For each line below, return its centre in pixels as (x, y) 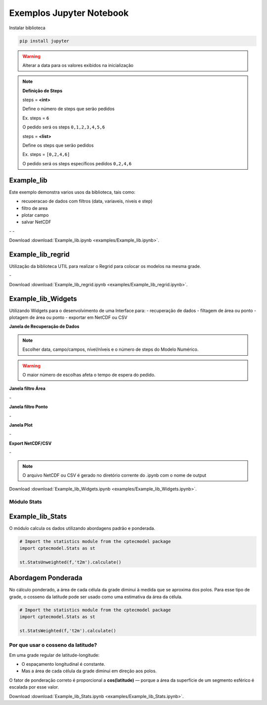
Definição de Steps (43, 91)
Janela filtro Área (27, 388)
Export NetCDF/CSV (30, 443)
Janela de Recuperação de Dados (44, 326)
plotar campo (35, 215)
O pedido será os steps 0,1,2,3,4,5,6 (64, 127)
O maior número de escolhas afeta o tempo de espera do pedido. (89, 375)
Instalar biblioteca (27, 28)
